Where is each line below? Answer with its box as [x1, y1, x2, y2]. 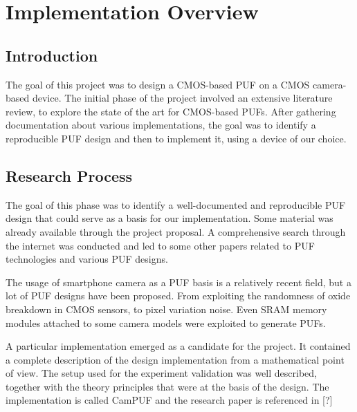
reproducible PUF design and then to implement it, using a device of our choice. [6, 131, 347, 145]
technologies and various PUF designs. [6, 252, 168, 266]
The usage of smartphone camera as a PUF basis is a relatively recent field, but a [6, 274, 351, 289]
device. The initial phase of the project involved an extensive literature [32, 91, 333, 105]
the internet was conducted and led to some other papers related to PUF [6, 238, 315, 252]
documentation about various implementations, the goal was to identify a [6, 118, 316, 132]
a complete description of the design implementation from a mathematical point [6, 352, 345, 366]
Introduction [6, 44, 98, 66]
